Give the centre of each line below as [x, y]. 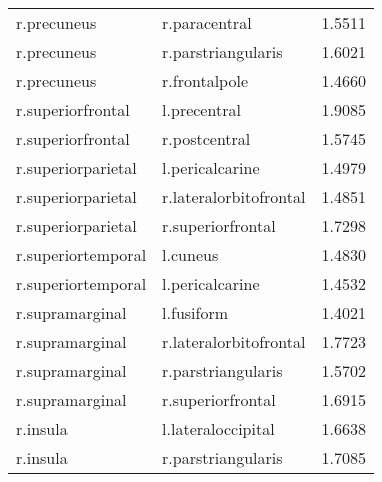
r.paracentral [207, 22]
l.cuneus [190, 254]
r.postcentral [206, 138]
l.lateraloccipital [218, 428]
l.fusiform [195, 312]
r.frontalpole [205, 80]
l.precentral [201, 109]
